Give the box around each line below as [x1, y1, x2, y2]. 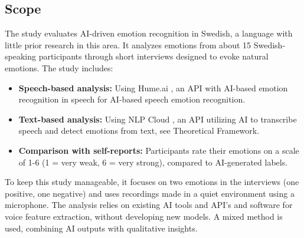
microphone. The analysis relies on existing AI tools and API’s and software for [5, 199, 293, 211]
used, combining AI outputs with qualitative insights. [5, 222, 198, 234]
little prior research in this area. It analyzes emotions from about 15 [5, 38, 251, 51]
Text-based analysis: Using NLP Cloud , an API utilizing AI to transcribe [18, 113, 297, 125]
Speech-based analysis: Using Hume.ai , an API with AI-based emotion [18, 81, 288, 94]
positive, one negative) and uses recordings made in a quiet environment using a [5, 187, 295, 199]
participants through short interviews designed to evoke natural [38, 50, 269, 62]
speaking [5, 50, 36, 62]
